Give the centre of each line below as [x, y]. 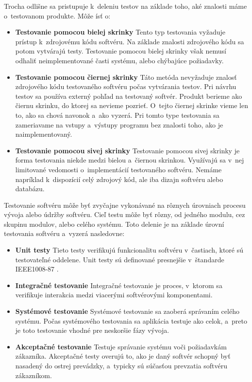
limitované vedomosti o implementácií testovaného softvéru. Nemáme [118, 169]
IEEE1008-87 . [37, 269]
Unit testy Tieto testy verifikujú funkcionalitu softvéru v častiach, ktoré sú [129, 250]
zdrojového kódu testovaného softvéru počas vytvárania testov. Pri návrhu [126, 86]
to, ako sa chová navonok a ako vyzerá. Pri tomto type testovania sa [117, 115]
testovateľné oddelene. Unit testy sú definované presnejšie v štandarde [120, 259]
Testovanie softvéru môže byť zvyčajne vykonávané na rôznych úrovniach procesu [125, 205]
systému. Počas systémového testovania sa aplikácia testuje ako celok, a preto [131, 320]
